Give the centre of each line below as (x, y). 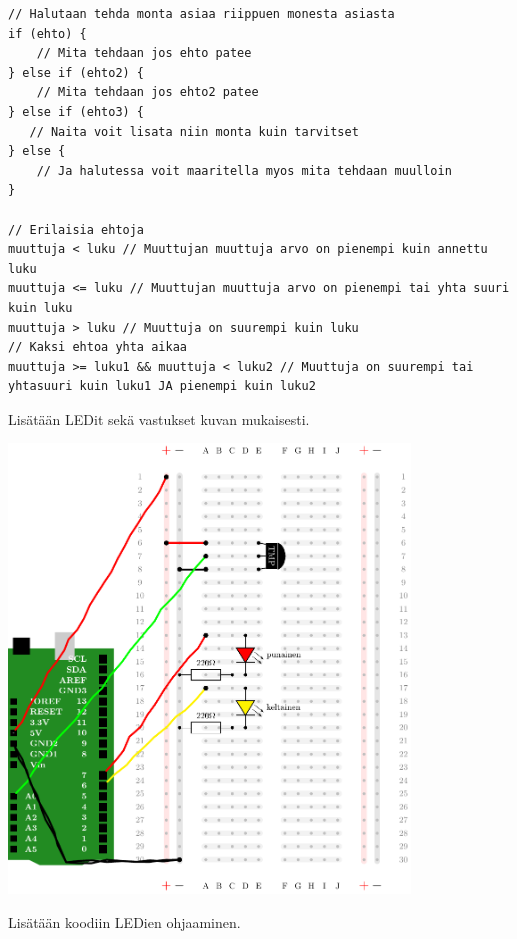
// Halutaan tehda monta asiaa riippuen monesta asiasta (201, 14)
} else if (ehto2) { (76, 72)
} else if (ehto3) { (76, 111)
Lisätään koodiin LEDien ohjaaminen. (124, 921)
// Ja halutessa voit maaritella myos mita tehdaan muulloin (244, 170)
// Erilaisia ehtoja (76, 229)
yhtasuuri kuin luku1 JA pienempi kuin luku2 (162, 386)
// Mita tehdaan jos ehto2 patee (147, 92)
